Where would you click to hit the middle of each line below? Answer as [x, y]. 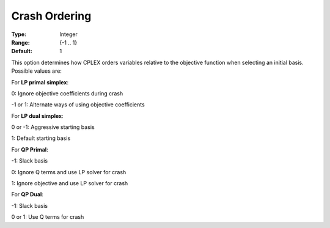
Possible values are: [37, 71]
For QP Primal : [30, 149]
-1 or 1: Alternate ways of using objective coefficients [78, 105]
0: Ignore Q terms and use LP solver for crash [69, 172]
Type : [19, 34]
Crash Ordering [51, 16]
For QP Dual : [28, 194]
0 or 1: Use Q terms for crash [48, 217]
